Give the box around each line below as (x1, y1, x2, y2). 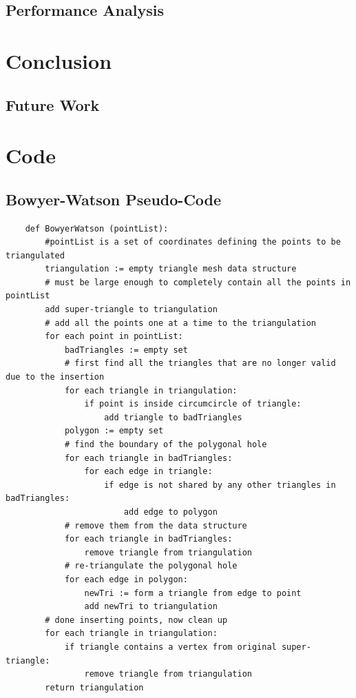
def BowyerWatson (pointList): (25, 223, 169, 234)
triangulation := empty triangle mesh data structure (45, 264, 297, 274)
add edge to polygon (123, 506, 218, 517)
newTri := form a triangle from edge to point (84, 588, 302, 598)
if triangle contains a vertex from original (64, 641, 277, 652)
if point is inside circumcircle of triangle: (84, 399, 302, 409)
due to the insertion (6, 372, 105, 382)
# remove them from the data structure (64, 520, 247, 531)
